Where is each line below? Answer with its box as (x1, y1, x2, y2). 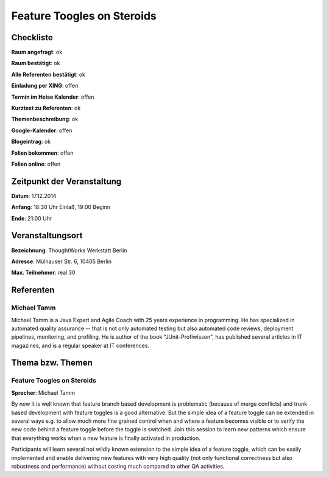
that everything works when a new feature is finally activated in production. (11, 434, 200, 442)
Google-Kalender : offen (11, 127, 73, 134)
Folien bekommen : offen (11, 149, 74, 157)
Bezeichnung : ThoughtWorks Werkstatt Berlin (11, 247, 127, 254)
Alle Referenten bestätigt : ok (11, 71, 85, 78)
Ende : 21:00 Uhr (11, 214, 52, 222)
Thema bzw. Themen (11, 358, 93, 368)
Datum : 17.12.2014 (11, 192, 57, 199)
